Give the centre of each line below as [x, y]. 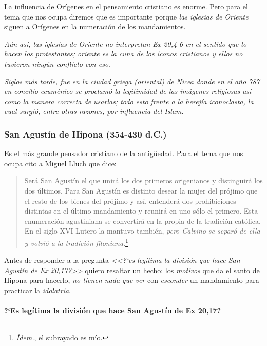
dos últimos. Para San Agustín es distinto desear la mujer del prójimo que [141, 190]
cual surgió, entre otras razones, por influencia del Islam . [94, 111]
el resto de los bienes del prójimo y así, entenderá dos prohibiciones [130, 200]
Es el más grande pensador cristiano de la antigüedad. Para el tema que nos [124, 153]
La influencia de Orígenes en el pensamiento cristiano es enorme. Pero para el [126, 6]
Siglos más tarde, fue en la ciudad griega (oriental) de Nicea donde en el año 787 [132, 81]
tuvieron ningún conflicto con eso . [57, 63]
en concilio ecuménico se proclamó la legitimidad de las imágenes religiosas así [128, 91]
